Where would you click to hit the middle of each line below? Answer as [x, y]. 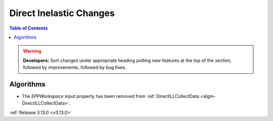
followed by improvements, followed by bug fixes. [75, 67]
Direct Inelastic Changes [62, 13]
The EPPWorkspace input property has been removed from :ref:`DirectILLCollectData [111, 96]
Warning [32, 51]
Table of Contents [29, 28]
